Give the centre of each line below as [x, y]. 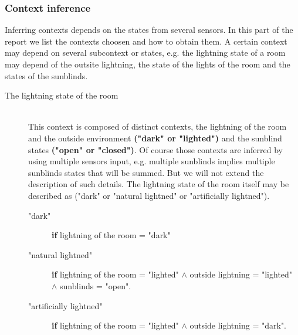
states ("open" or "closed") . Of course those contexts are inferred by [155, 149]
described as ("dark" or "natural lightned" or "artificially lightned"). [149, 195]
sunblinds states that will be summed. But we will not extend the [146, 172]
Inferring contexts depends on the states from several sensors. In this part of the [149, 30]
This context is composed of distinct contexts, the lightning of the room [158, 126]
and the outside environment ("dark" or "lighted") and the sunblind [155, 138]
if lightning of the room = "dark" [111, 235]
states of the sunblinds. [46, 75]
